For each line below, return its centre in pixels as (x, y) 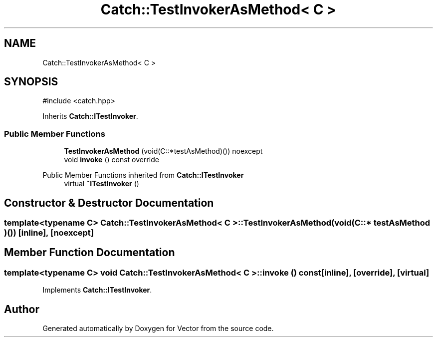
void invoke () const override (111, 160)
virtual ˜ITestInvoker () (102, 184)
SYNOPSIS (31, 82)
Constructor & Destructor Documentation (109, 203)
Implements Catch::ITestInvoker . (97, 290)
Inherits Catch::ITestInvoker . (90, 116)
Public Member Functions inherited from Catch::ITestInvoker (143, 175)
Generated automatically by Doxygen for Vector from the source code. (158, 329)
